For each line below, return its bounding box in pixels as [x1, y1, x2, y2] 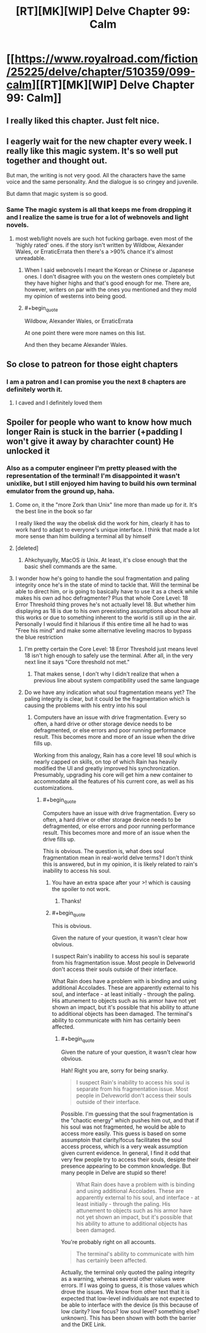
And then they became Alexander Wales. [24, 341, 128, 349]
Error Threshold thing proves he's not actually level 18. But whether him [15, 600, 196, 608]
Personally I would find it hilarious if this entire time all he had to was [15, 620, 189, 627]
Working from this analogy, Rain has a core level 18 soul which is [33, 751, 197, 759]
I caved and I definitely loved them [15, 399, 102, 406]
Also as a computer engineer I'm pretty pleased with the [6, 464, 177, 473]
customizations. [33, 784, 74, 791]
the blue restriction [15, 633, 63, 641]
